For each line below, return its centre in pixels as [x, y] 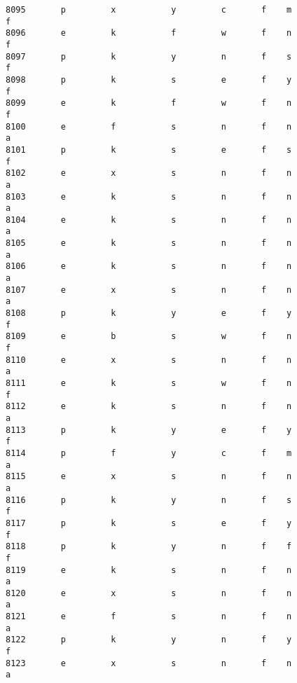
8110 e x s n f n [149, 360]
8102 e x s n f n [149, 173]
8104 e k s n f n [149, 220]
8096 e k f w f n [149, 33]
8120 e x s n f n [149, 593]
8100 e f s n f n [149, 126]
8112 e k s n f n [149, 407]
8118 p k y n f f [149, 547]
